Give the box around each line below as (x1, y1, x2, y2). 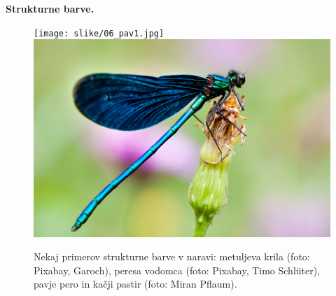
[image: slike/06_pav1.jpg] (34, 28, 164, 38)
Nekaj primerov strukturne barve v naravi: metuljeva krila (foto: (34, 249, 310, 264)
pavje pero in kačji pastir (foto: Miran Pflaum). (34, 276, 237, 291)
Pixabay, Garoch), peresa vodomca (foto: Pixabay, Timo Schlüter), (34, 262, 321, 277)
